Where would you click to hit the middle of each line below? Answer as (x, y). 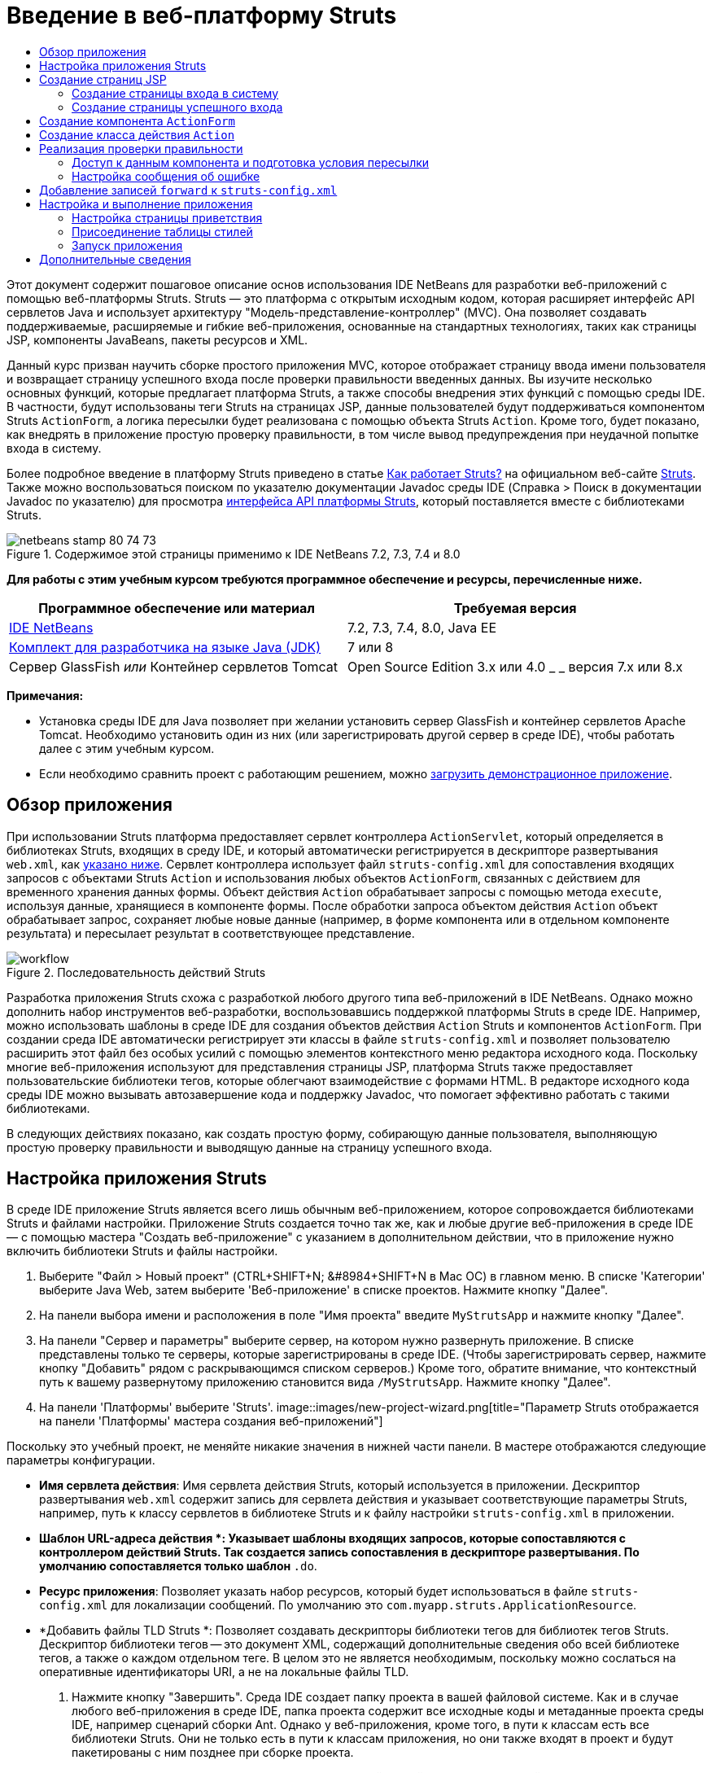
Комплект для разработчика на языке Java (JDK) (165, 647)
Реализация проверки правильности (141, 148)
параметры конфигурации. (81, 1460)
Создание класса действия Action (137, 134)
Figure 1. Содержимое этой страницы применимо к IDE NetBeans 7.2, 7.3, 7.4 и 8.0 (234, 554)
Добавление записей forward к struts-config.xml (188, 190)
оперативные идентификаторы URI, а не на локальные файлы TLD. (224, 1672)
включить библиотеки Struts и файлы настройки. (142, 1251)
